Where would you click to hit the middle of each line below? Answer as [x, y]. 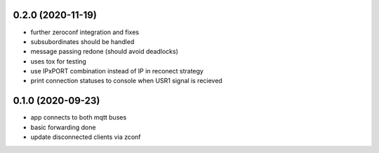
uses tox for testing [59, 61]
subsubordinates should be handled [82, 41]
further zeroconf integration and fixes [85, 32]
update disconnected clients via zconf [86, 137]
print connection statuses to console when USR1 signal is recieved [126, 81]
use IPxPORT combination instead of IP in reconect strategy [117, 71]
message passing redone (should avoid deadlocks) [104, 52]
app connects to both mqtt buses [79, 117]
